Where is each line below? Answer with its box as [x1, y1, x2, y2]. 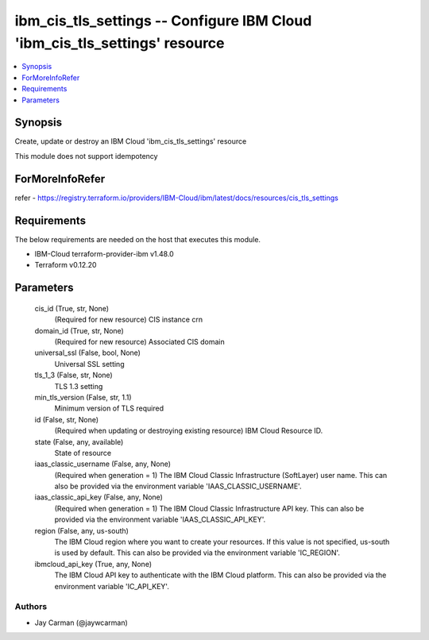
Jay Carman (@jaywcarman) [34, 618, 129, 627]
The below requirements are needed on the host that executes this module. [14, 234, 261, 244]
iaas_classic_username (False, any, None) [34, 459, 171, 468]
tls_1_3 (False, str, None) [34, 370, 113, 380]
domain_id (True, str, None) [34, 326, 125, 335]
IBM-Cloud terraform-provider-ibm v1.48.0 [34, 249, 174, 259]
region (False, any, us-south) [34, 526, 129, 535]
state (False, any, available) [34, 437, 124, 446]
